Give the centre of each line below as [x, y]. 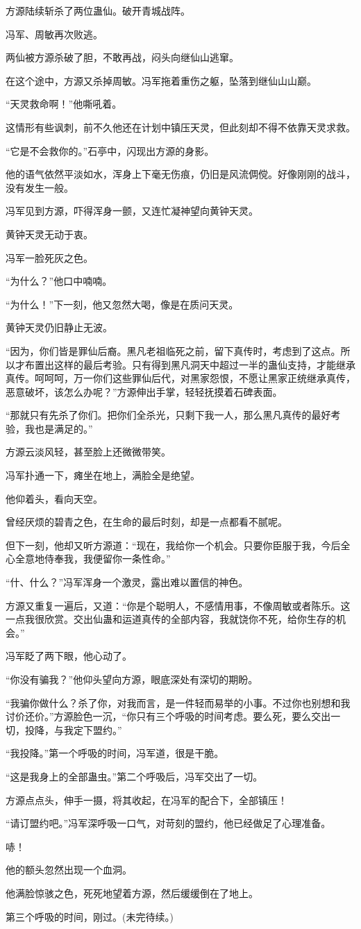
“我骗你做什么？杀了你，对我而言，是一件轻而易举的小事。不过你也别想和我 [178, 702]
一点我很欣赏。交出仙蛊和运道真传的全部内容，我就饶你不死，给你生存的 [171, 619]
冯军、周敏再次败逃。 [54, 34]
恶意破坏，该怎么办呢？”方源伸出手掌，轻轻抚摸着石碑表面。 [144, 391]
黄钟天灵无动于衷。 [49, 234]
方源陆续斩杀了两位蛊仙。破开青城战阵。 [98, 10]
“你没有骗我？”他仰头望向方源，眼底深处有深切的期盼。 [132, 679]
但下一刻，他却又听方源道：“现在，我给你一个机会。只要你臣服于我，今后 [173, 545]
